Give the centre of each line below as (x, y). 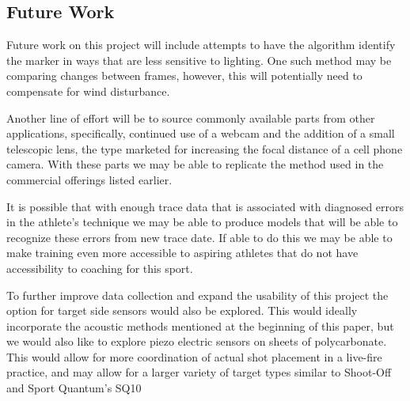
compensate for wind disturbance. (88, 91)
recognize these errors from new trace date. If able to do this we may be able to (199, 237)
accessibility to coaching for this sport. (100, 268)
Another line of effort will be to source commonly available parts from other (191, 117)
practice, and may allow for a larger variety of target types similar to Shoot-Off (199, 372)
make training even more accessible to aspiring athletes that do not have (182, 253)
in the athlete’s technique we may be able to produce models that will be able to (202, 222)
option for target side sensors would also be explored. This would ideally (182, 310)
